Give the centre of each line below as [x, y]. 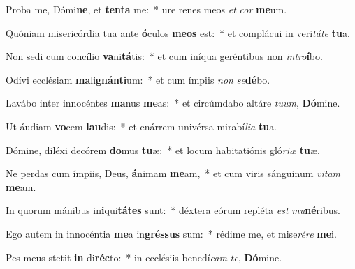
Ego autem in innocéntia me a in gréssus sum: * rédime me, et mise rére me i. [171, 233]
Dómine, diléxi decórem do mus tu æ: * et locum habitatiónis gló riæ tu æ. [163, 149]
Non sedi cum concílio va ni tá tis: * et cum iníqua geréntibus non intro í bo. [164, 56]
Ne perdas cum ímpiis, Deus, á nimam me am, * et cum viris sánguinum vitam [173, 173]
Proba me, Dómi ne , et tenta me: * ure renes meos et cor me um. [146, 9]
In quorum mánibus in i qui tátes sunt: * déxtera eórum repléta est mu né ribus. [173, 210]
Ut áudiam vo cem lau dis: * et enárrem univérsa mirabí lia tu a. [142, 126]
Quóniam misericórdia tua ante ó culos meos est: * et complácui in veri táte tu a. [178, 32]
